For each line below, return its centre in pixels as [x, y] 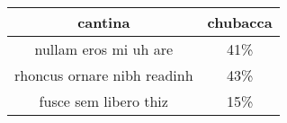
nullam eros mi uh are [104, 49]
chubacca [240, 22]
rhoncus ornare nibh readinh [104, 75]
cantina [104, 22]
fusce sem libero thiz [103, 101]
